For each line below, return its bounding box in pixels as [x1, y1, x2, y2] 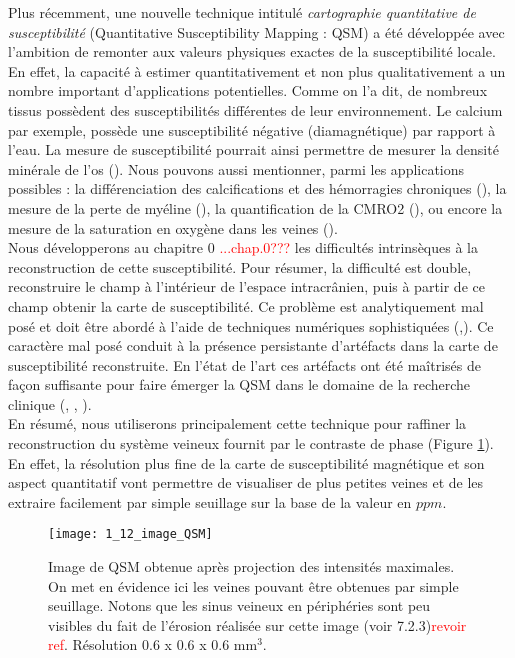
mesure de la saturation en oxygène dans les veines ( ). [8, 217, 338, 238]
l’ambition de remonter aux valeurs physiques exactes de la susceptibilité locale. [8, 41, 496, 62]
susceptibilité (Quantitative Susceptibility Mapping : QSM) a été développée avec [8, 21, 505, 42]
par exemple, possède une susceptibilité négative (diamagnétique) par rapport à [8, 119, 496, 140]
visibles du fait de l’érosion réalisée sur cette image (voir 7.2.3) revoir [48, 614, 467, 635]
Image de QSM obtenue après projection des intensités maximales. [48, 556, 455, 577]
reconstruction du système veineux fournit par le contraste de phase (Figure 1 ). [8, 433, 494, 454]
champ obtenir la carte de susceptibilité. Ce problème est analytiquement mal [8, 295, 484, 316]
